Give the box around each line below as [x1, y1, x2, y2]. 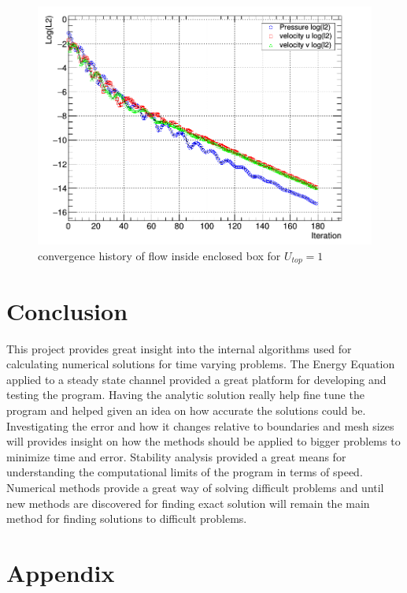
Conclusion [6, 294, 128, 326]
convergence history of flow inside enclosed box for [38, 248, 281, 264]
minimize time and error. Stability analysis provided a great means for [6, 448, 346, 464]
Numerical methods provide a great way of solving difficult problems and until [6, 479, 384, 495]
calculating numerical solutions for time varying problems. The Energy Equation [6, 356, 395, 372]
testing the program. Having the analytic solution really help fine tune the [6, 386, 364, 403]
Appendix [6, 556, 115, 588]
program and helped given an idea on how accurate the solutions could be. [6, 401, 366, 418]
